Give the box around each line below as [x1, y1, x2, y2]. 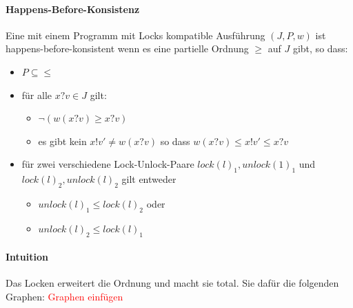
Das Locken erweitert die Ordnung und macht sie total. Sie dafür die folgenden [6, 276, 339, 290]
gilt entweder [121, 172, 176, 186]
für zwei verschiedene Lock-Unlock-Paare [21, 157, 194, 171]
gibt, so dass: [292, 41, 348, 56]
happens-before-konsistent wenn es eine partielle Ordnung [6, 41, 249, 56]
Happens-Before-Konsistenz [6, 1, 140, 16]
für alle [21, 87, 52, 102]
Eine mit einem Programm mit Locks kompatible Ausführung [6, 27, 265, 42]
